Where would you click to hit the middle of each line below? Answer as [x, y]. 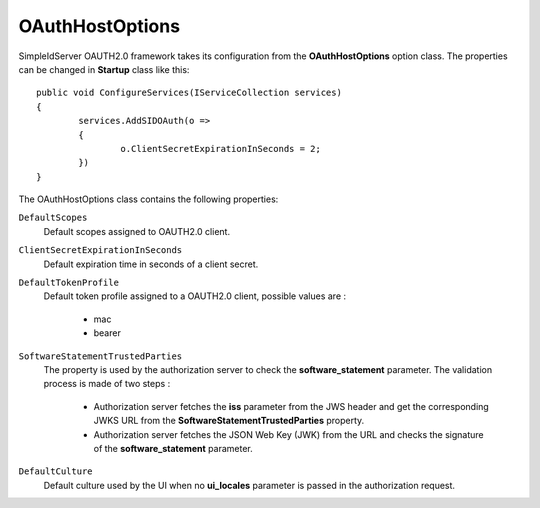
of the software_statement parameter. [173, 448]
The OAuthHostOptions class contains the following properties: [148, 199]
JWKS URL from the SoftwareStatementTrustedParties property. [229, 421]
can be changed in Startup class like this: [104, 69]
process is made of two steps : [107, 384]
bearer [107, 333]
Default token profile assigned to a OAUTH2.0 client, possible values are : [195, 296]
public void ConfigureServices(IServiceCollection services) [189, 93]
